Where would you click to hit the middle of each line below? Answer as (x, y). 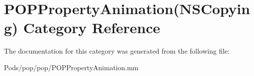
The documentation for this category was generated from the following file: (117, 51)
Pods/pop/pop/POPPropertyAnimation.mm (71, 67)
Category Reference (92, 28)
